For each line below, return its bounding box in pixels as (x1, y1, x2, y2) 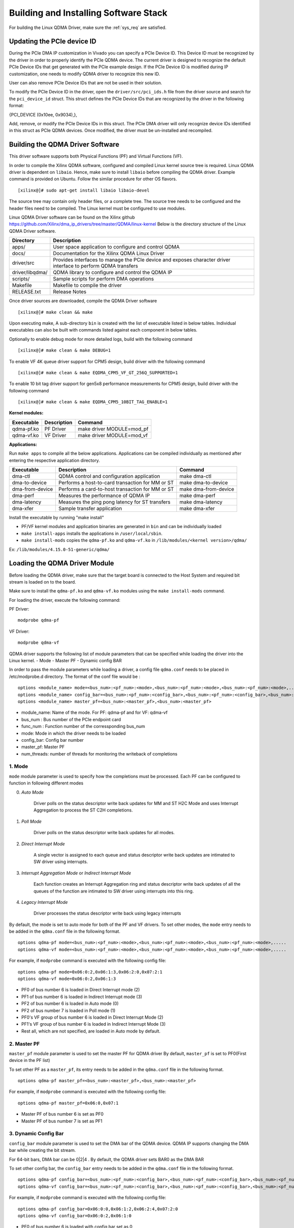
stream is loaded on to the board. (9, 579, 76, 585)
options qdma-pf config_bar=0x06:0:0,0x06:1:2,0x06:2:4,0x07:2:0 (18, 1206, 178, 1212)
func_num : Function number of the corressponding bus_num (21, 724, 146, 729)
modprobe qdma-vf (18, 640, 59, 645)
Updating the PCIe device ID (9, 37, 97, 46)
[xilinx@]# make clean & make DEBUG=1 (18, 348, 111, 353)
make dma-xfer (179, 505, 215, 512)
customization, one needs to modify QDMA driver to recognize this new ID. (9, 71, 160, 77)
